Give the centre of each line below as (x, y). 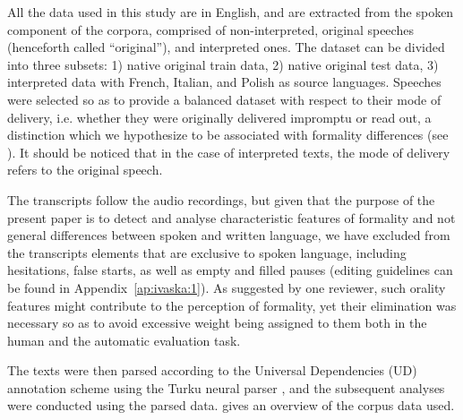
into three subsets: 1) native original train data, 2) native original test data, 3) (223, 64)
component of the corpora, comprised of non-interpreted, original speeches (210, 29)
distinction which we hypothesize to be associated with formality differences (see (228, 135)
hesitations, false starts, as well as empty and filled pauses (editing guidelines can (230, 270)
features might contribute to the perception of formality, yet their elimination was (232, 305)
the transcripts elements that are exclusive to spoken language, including (207, 252)
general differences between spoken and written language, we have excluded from (229, 235)
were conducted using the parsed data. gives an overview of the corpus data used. (231, 405)
